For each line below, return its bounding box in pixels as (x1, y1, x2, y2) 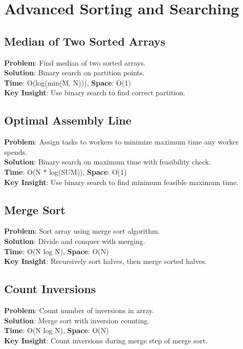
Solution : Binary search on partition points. (4, 67, 145, 78)
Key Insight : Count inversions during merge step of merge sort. (4, 335, 208, 345)
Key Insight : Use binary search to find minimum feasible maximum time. (4, 176, 239, 187)
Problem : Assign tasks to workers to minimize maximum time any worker (4, 136, 239, 147)
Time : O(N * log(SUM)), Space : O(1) (4, 166, 127, 177)
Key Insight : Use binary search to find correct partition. (4, 87, 185, 98)
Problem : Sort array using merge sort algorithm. (4, 225, 160, 236)
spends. (4, 146, 27, 157)
